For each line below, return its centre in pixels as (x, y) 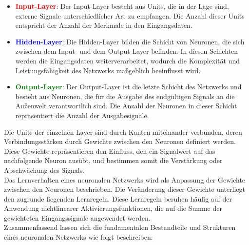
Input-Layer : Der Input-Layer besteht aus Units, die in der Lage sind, (122, 6)
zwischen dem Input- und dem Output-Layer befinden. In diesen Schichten (126, 51)
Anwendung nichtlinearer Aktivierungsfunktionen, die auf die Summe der (113, 208)
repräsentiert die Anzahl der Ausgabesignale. (82, 115)
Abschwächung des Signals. (44, 170)
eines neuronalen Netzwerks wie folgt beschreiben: (78, 237)
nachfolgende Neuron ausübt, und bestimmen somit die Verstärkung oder (113, 160)
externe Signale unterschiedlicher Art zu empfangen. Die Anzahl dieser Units (130, 15)
